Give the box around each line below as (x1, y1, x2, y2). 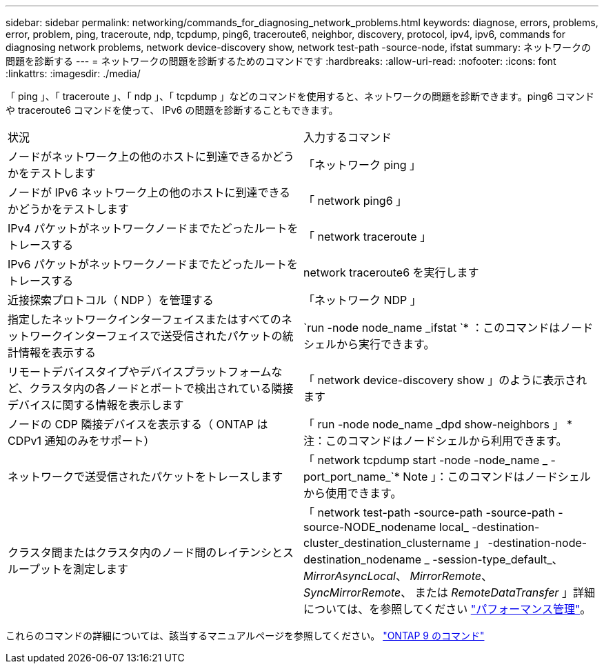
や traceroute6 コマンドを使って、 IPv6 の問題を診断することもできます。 (6, 104, 339, 116)
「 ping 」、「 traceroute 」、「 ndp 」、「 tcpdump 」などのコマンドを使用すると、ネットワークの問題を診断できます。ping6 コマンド (6, 90, 595, 102)
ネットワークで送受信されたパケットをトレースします (8, 470, 283, 483)
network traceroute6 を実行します (303, 266, 479, 279)
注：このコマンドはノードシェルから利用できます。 (303, 434, 567, 448)
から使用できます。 (303, 486, 402, 500)
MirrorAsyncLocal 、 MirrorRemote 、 (303, 569, 492, 583)
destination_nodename (303, 552, 422, 566)
